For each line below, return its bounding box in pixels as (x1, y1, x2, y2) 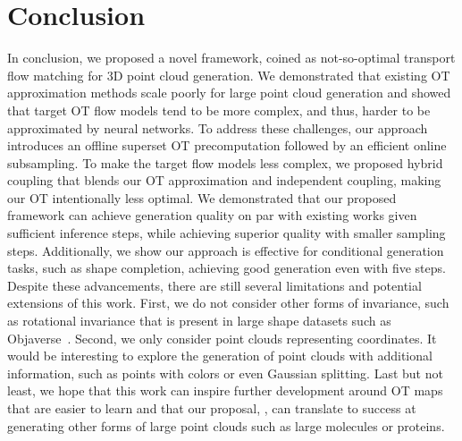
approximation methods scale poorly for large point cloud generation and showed (7, 83, 451, 102)
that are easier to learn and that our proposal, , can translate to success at (7, 399, 416, 417)
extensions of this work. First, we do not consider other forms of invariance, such (7, 293, 449, 312)
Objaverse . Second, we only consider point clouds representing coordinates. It (7, 328, 437, 347)
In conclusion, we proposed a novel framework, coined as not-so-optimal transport (7, 48, 456, 67)
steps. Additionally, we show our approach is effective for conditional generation (7, 241, 444, 259)
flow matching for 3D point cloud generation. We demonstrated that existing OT (7, 65, 450, 84)
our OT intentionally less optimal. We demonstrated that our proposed (7, 188, 397, 207)
